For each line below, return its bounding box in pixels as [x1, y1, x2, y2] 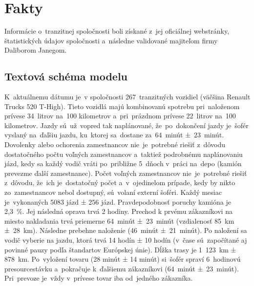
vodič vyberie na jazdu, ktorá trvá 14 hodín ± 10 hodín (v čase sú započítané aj [4, 235, 247, 245]
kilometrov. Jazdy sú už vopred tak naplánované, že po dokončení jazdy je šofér [4, 120, 249, 130]
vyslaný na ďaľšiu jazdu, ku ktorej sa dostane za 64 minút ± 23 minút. [4, 130, 224, 140]
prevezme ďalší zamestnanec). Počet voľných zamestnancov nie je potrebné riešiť [4, 168, 247, 178]
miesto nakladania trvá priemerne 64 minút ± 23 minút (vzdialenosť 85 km [4, 215, 234, 226]
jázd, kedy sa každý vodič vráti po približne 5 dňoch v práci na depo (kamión [4, 158, 242, 169]
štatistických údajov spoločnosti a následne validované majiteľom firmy [4, 35, 218, 45]
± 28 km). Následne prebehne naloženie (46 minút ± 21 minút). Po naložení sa [4, 225, 247, 235]
